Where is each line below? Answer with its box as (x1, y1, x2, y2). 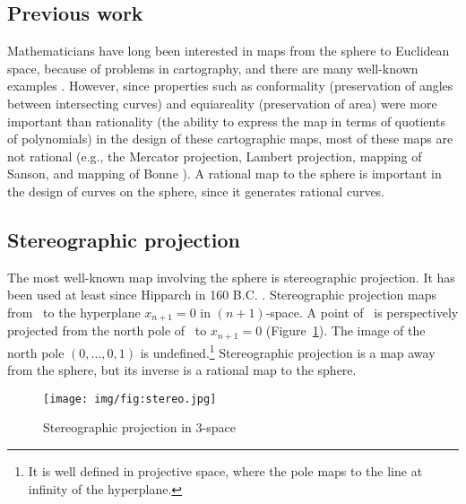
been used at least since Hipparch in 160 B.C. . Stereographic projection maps (7, 285, 436, 304)
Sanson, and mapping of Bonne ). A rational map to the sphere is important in (7, 164, 442, 183)
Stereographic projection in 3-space (43, 418, 236, 437)
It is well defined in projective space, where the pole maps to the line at (28, 461, 423, 480)
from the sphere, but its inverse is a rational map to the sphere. (7, 361, 357, 379)
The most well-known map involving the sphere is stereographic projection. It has (7, 267, 455, 286)
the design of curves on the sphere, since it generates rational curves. (7, 181, 385, 200)
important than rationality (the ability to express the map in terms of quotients (7, 111, 445, 130)
